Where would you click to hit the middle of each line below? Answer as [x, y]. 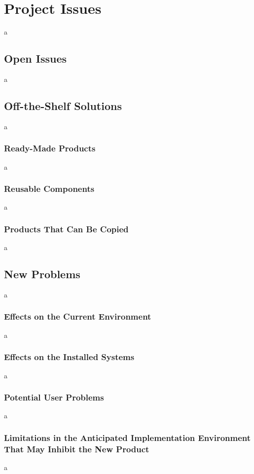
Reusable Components [49, 189]
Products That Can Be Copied [66, 229]
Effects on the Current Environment [78, 316]
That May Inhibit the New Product [77, 449]
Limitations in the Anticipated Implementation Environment [127, 437]
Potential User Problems [54, 397]
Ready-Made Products [50, 148]
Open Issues [36, 58]
